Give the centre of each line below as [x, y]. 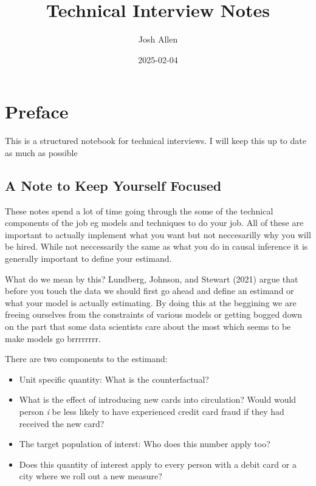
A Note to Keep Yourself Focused [113, 185]
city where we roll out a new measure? [91, 476]
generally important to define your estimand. [88, 258]
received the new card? [62, 423]
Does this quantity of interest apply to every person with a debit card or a [158, 464]
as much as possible [41, 152]
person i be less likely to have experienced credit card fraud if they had [152, 411]
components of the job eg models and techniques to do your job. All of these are [154, 223]
